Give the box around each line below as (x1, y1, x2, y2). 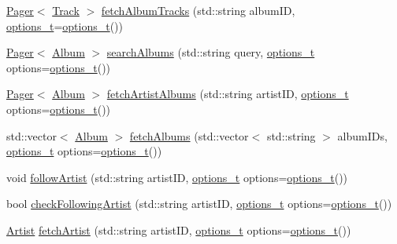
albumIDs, (337, 127, 388, 144)
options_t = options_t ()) (6, 17, 123, 34)
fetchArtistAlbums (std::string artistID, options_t (106, 86, 349, 102)
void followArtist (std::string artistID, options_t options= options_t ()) (6, 169, 348, 185)
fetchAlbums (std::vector (129, 127, 249, 144)
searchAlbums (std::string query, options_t (106, 44, 315, 60)
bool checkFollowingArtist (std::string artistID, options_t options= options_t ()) (6, 195, 392, 212)
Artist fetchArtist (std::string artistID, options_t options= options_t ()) (6, 221, 351, 238)
